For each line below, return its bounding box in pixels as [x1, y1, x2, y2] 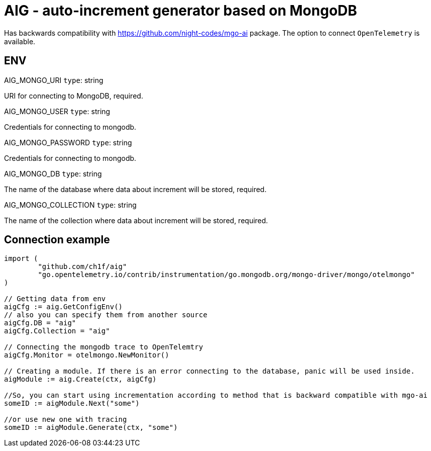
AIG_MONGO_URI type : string [4, 75, 103, 84]
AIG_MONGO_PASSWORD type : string [4, 138, 132, 147]
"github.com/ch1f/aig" [38, 262, 127, 271]
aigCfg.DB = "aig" [4, 319, 76, 327]
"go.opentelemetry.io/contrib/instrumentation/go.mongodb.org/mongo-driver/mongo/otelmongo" [38, 270, 415, 279]
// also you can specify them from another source [4, 311, 207, 319]
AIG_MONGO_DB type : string [4, 169, 102, 178]
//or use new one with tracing [4, 415, 127, 424]
